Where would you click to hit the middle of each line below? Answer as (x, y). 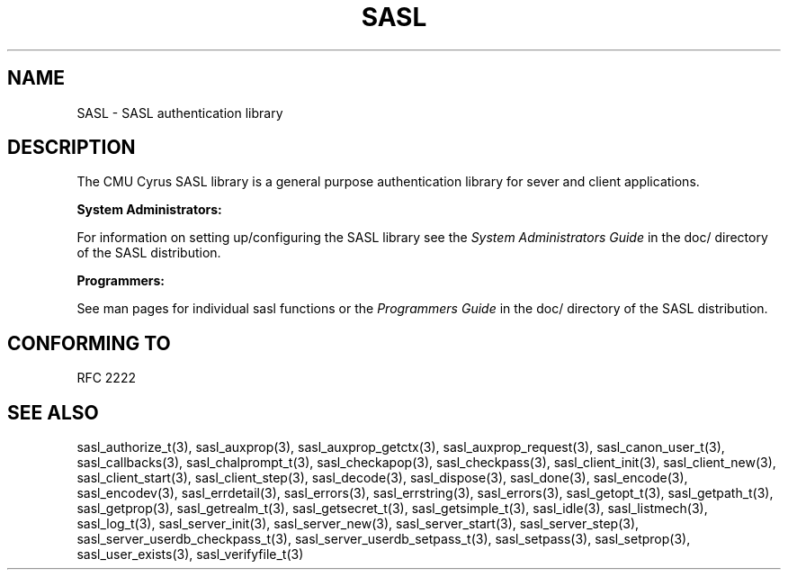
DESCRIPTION (72, 148)
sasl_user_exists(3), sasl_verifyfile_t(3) (190, 554)
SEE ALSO (53, 412)
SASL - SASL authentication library (180, 113)
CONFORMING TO (89, 343)
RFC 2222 (106, 378)
